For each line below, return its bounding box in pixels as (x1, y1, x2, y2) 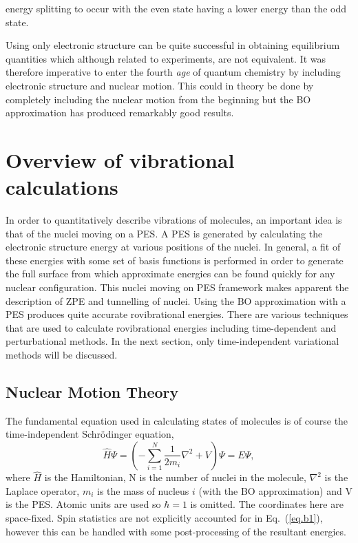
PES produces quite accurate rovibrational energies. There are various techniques (6, 307, 348, 321)
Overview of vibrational (6, 145, 235, 173)
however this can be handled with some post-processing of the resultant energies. (6, 524, 346, 538)
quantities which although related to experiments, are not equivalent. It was (6, 51, 326, 65)
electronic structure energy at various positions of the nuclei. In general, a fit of (6, 239, 341, 254)
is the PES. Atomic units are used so (6, 497, 161, 511)
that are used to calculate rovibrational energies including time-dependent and (6, 320, 337, 334)
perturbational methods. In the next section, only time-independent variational (6, 334, 339, 348)
